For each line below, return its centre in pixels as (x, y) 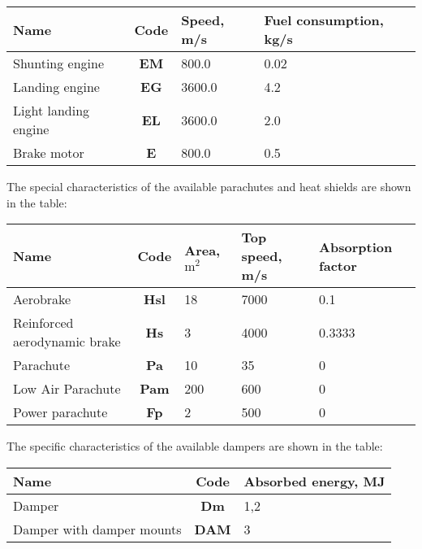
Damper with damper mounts (97, 529)
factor (338, 265)
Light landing (52, 110)
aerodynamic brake (67, 342)
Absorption (356, 246)
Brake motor (49, 152)
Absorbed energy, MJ (314, 481)
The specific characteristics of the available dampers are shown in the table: (195, 446)
